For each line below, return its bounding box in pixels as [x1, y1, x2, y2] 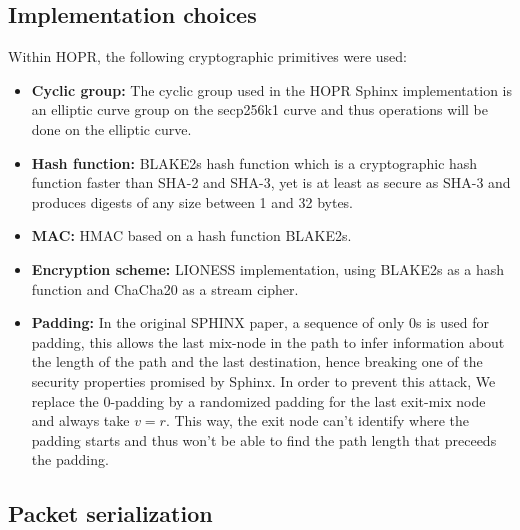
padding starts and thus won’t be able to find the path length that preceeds [31, 429, 497, 450]
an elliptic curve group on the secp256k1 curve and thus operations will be [31, 99, 488, 120]
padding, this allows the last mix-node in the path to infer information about [31, 331, 505, 352]
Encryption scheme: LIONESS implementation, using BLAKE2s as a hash [31, 258, 505, 279]
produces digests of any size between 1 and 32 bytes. [31, 191, 354, 212]
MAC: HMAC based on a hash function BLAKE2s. [31, 225, 352, 246]
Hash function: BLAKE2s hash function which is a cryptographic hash [31, 152, 478, 173]
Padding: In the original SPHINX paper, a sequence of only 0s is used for [31, 312, 489, 333]
